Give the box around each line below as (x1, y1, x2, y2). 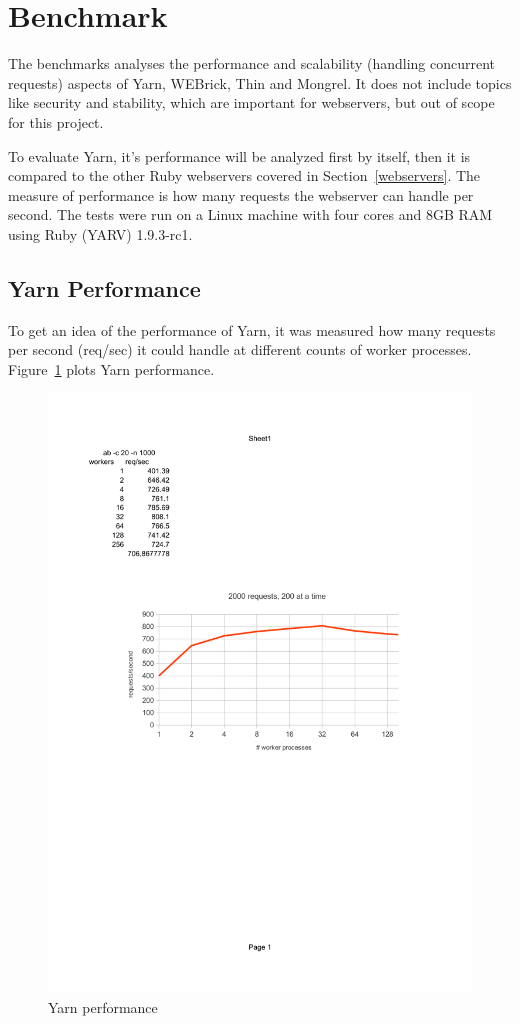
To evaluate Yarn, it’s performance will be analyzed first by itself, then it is (8, 145, 471, 166)
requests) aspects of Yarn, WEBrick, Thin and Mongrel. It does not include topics (8, 72, 512, 93)
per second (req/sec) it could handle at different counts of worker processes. (8, 339, 472, 360)
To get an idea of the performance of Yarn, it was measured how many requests (8, 319, 496, 340)
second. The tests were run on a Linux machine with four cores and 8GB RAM (8, 204, 493, 225)
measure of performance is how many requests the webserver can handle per (8, 184, 474, 205)
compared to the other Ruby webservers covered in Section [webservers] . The (8, 165, 481, 186)
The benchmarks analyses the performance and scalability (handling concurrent (8, 53, 496, 74)
